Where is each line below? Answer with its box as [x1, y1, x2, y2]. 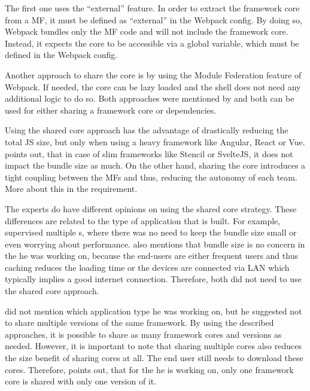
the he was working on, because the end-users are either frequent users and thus [5, 249, 298, 262]
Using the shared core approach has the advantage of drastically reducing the [5, 124, 288, 136]
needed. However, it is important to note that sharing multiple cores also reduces [5, 340, 302, 352]
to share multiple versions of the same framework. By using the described [5, 316, 274, 329]
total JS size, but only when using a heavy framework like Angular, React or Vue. [5, 135, 305, 148]
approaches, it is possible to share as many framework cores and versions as [5, 328, 282, 340]
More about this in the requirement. [5, 182, 138, 195]
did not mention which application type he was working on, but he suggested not [5, 304, 302, 317]
